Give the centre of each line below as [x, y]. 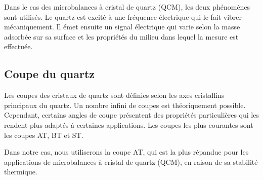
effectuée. [18, 46]
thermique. [21, 172]
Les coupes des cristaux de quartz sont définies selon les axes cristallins [114, 95]
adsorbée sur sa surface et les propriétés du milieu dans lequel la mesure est [121, 36]
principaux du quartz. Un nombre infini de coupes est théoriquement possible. [125, 105]
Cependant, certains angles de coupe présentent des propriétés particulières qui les [131, 115]
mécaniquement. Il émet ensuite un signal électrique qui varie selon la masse [122, 27]
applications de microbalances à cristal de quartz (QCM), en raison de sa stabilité [131, 161]
